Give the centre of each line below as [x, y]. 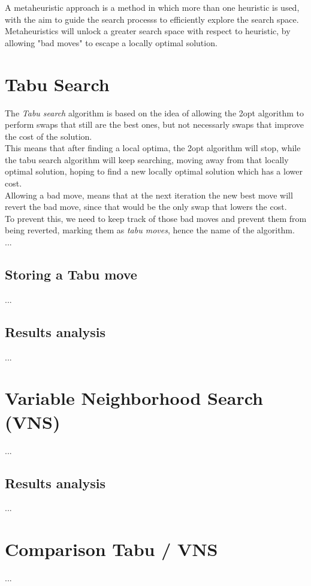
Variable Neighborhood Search [134, 398]
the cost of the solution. [49, 136]
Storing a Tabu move [71, 274]
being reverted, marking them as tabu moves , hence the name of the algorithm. [150, 230]
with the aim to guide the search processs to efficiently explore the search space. [152, 19]
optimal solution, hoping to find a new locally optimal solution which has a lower [154, 171]
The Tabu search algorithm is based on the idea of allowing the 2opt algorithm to [154, 112]
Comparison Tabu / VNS [111, 549]
